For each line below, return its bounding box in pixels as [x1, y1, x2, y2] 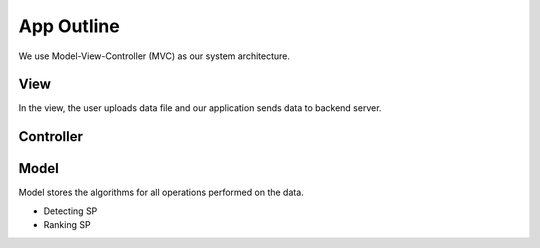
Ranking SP [43, 219, 91, 231]
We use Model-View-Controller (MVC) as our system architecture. [18, 50, 290, 62]
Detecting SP [43, 205, 98, 217]
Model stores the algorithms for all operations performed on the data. [18, 186, 304, 199]
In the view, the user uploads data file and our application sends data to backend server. [18, 102, 382, 114]
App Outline [18, 15, 120, 37]
